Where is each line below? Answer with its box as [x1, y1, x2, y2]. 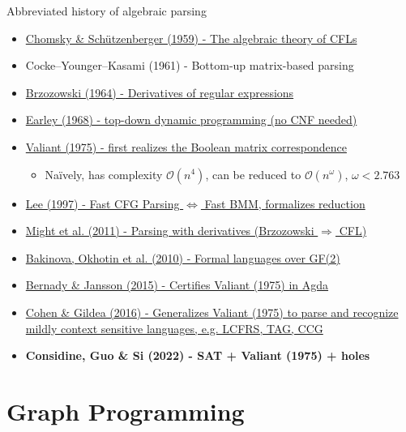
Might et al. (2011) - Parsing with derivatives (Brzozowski [25, 222, 314, 239]
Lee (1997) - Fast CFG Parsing [25, 195, 180, 212]
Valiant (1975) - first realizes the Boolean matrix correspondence [25, 138, 347, 155]
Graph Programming [6, 394, 245, 427]
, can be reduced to [205, 165, 301, 182]
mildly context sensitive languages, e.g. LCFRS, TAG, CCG [25, 319, 323, 336]
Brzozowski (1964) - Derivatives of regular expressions [25, 83, 294, 101]
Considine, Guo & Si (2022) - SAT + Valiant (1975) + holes [25, 347, 370, 364]
